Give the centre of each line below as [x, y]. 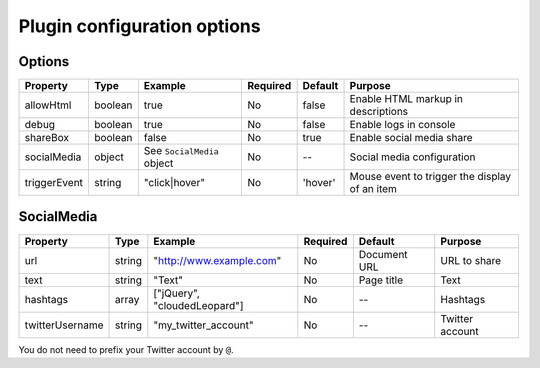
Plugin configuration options [139, 26]
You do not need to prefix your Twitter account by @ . [126, 349]
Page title [381, 280]
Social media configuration [412, 157]
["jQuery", [176, 293]
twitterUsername [64, 325]
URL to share [471, 260]
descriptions [379, 112]
